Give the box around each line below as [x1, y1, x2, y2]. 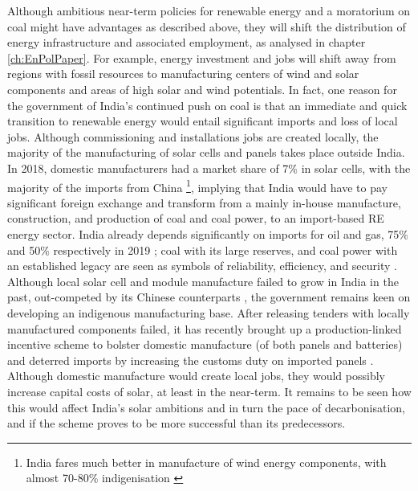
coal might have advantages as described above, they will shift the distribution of [7, 18, 406, 35]
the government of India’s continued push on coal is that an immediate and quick [7, 96, 408, 113]
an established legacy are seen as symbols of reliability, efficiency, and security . [7, 257, 397, 274]
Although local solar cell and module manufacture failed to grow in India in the [7, 272, 399, 289]
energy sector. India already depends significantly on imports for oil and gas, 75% [7, 225, 408, 242]
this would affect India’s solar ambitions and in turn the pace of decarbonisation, [7, 399, 405, 415]
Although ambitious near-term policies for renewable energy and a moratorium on [7, 2, 411, 18]
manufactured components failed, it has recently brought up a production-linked [7, 320, 402, 337]
